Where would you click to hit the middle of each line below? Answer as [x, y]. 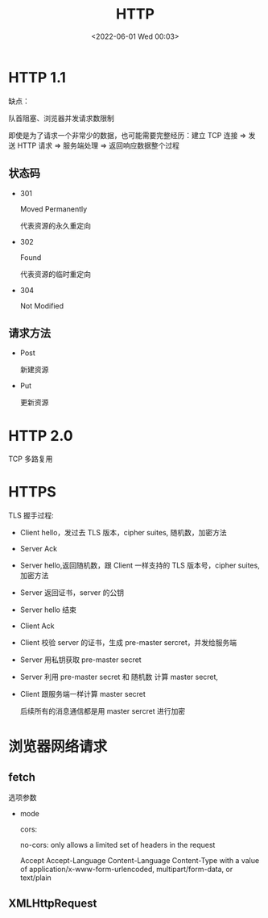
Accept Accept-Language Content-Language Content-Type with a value [140, 861]
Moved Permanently [54, 209]
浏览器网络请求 [58, 747]
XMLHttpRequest [53, 903]
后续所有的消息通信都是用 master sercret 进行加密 [103, 711]
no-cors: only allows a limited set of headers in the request [118, 845]
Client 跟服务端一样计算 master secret [83, 694]
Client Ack [37, 626]
